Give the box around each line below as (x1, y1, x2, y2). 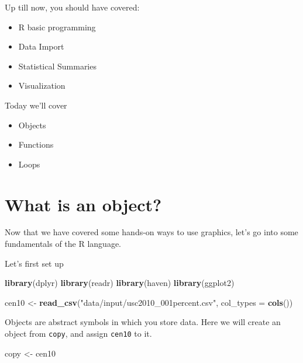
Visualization (18, 79, 66, 92)
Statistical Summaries (18, 60, 97, 72)
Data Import (18, 40, 64, 53)
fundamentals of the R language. (5, 238, 122, 250)
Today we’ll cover (5, 99, 67, 111)
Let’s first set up (5, 257, 64, 269)
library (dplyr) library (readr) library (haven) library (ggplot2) (5, 277, 235, 289)
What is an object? (5, 192, 162, 216)
